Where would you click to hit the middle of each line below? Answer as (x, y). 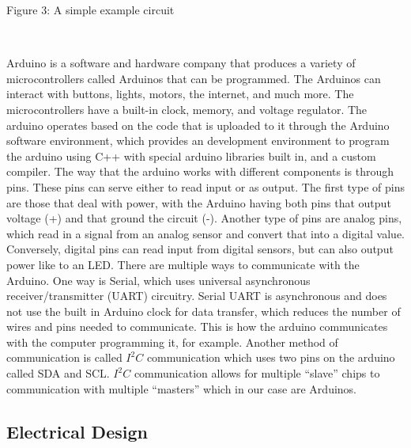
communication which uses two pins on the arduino (271, 357)
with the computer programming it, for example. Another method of (172, 342)
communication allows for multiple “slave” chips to (257, 373)
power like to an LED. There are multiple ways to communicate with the (183, 264)
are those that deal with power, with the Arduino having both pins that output (199, 202)
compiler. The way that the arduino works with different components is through (200, 171)
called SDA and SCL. (58, 373)
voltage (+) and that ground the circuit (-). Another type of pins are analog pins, (204, 218)
